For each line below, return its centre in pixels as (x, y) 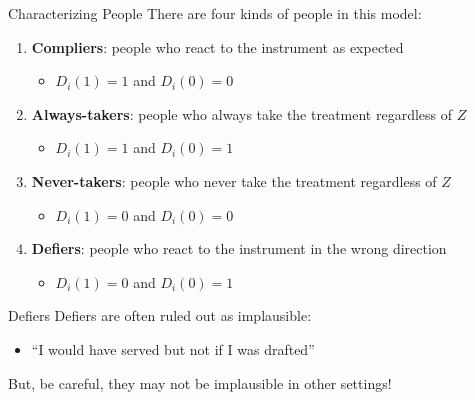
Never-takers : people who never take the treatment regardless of (234, 180)
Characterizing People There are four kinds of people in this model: (215, 13)
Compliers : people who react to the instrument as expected (217, 46)
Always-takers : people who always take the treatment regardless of (242, 113)
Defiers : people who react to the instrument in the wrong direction (239, 248)
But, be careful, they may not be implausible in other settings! (200, 382)
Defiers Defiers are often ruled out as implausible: (160, 315)
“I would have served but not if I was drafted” (173, 348)
